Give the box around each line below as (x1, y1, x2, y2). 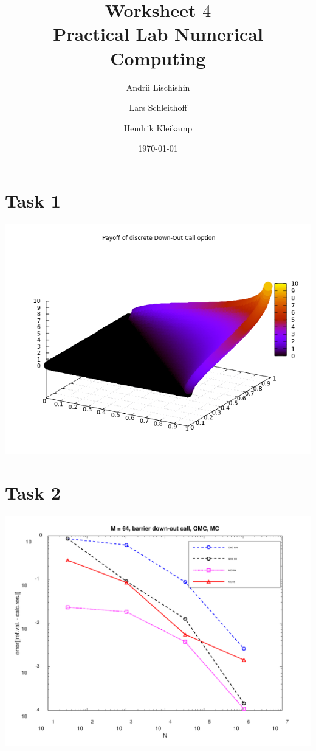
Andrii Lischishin (126, 80, 190, 93)
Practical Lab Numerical (53, 21, 263, 46)
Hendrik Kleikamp (123, 121, 193, 134)
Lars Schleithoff (129, 101, 187, 114)
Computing (110, 45, 206, 70)
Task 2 (5, 480, 61, 505)
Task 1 (5, 187, 61, 212)
